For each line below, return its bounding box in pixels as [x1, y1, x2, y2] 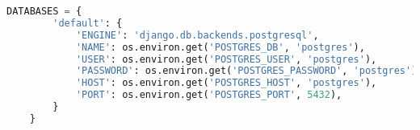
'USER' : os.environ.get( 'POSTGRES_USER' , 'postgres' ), [75, 53, 377, 65]
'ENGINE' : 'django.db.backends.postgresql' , [75, 29, 319, 41]
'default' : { [52, 17, 123, 29]
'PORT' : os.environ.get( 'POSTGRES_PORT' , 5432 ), [75, 89, 342, 101]
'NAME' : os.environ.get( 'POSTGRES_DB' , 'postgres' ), [75, 41, 365, 53]
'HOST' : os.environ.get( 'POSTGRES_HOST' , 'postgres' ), [75, 77, 377, 89]
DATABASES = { [6, 6, 82, 17]
